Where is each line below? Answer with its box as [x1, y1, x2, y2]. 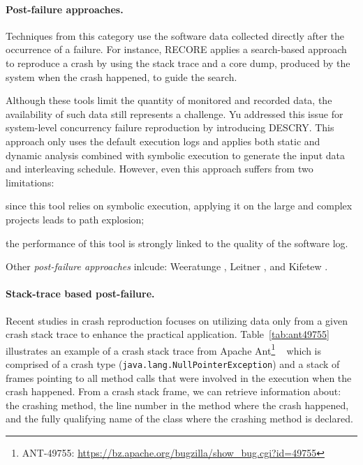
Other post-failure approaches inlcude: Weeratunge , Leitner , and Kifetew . [6, 259, 328, 274]
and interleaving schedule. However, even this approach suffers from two [6, 161, 313, 176]
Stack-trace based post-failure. [6, 286, 155, 301]
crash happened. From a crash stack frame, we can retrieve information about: [6, 384, 341, 399]
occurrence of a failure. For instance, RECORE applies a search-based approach [6, 42, 347, 57]
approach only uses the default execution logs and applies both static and [6, 133, 320, 148]
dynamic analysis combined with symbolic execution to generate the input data [6, 147, 345, 162]
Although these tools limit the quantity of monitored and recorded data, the [6, 93, 332, 108]
